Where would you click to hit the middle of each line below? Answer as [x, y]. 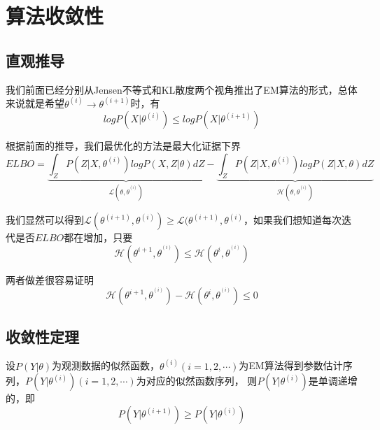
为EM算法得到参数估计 [291, 365]
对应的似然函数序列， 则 [202, 381]
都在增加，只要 [98, 237]
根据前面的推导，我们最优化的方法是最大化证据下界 [123, 146]
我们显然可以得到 [45, 220]
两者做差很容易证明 [50, 279]
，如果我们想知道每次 [293, 220]
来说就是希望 [35, 103]
